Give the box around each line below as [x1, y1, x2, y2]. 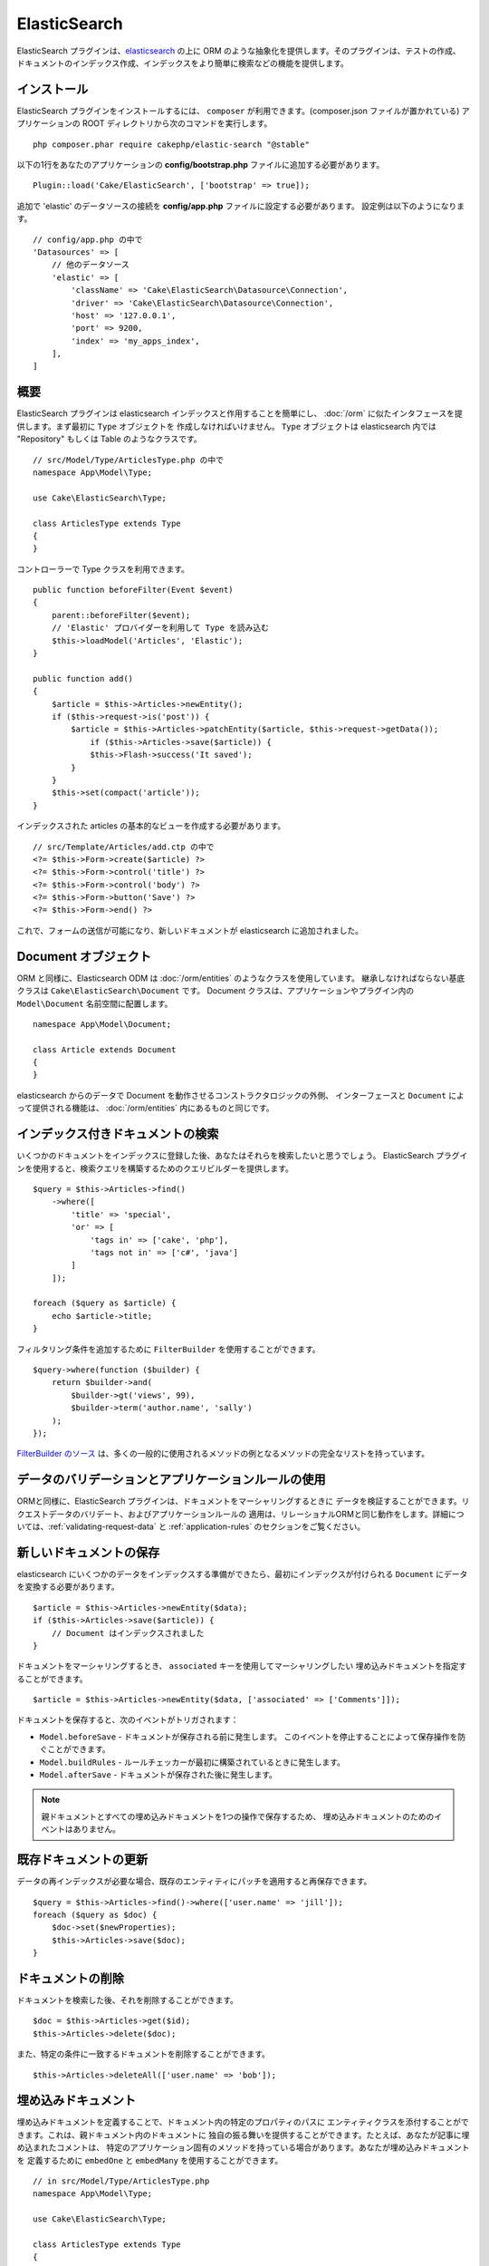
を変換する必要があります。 [16, 1582, 120, 1593]
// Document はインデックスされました [51, 1628, 205, 1638]
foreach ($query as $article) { [33, 1298, 177, 1309]
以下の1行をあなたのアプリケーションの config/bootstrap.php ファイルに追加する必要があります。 [16, 160, 385, 170]
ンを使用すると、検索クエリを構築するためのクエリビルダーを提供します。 [16, 1163, 294, 1174]
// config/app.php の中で [33, 234, 143, 245]
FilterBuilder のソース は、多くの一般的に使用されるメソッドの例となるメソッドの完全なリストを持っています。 [16, 1448, 430, 1459]
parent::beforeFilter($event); [51, 610, 191, 620]
